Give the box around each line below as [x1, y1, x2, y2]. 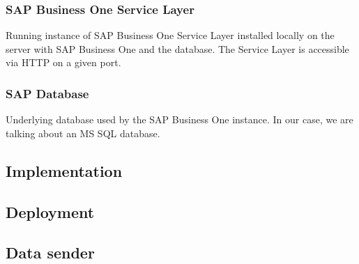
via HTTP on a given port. [6, 55, 121, 70]
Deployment [6, 201, 95, 222]
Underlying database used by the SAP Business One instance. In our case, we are [6, 112, 353, 127]
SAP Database [6, 84, 89, 102]
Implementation [6, 160, 123, 181]
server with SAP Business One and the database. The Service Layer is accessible [6, 41, 349, 56]
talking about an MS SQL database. [6, 125, 160, 140]
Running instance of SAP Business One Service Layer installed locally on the [6, 28, 335, 42]
